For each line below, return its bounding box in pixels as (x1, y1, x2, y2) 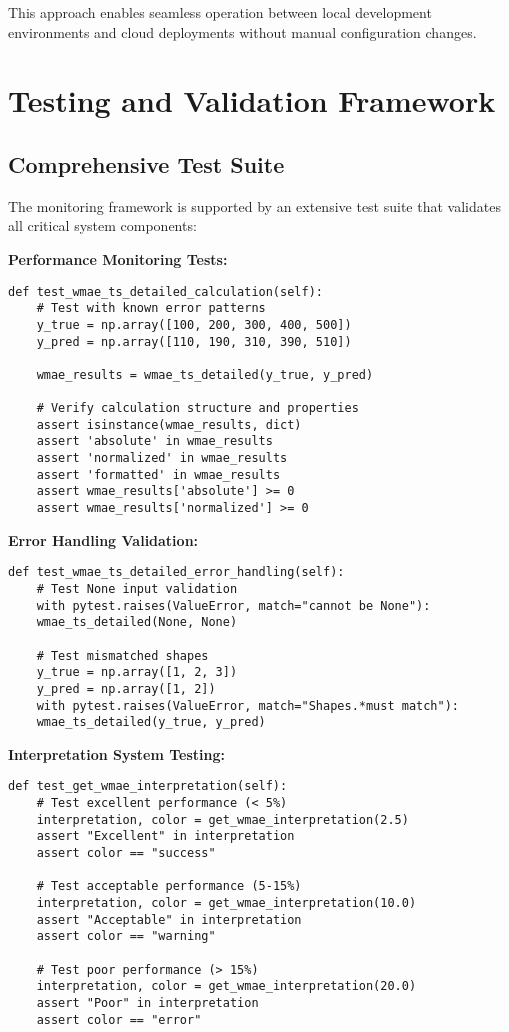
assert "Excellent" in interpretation (36, 829, 295, 844)
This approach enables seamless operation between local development (8, 2, 432, 22)
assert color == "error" (36, 1012, 202, 1027)
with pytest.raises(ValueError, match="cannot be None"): (36, 598, 431, 613)
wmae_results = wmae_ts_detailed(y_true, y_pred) (36, 367, 374, 382)
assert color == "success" (36, 846, 216, 861)
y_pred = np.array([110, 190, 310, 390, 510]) (36, 334, 352, 349)
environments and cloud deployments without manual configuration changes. (8, 21, 477, 42)
